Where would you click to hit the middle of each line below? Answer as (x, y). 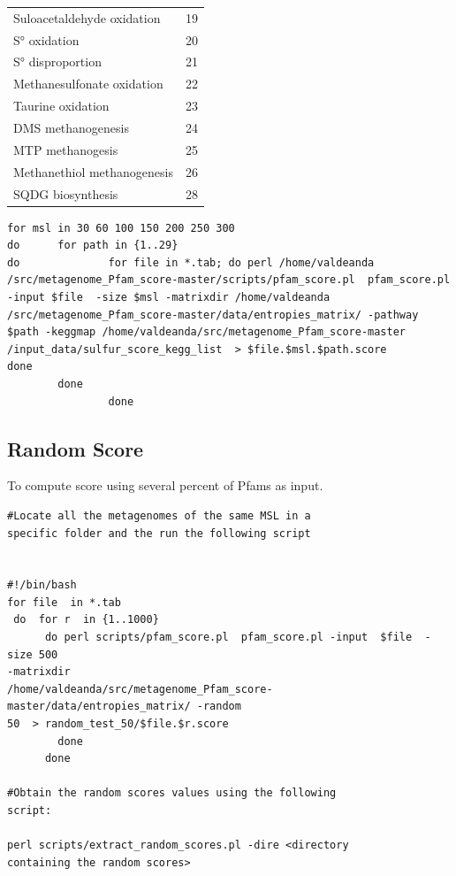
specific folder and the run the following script (159, 533)
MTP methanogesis (66, 149)
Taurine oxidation (61, 106)
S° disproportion (57, 61)
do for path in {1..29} (93, 246)
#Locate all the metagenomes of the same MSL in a (159, 515)
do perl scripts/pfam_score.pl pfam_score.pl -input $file (228, 638)
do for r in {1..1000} (86, 620)
